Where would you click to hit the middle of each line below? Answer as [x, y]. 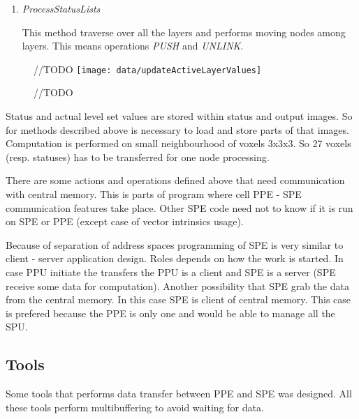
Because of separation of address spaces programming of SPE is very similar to [175, 244]
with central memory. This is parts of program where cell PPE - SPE [154, 194]
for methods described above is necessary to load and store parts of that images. [177, 129]
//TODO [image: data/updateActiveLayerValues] [148, 69]
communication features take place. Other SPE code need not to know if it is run [179, 207]
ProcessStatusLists [61, 8]
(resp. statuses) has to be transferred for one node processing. [138, 157]
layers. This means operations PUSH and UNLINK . [133, 46]
